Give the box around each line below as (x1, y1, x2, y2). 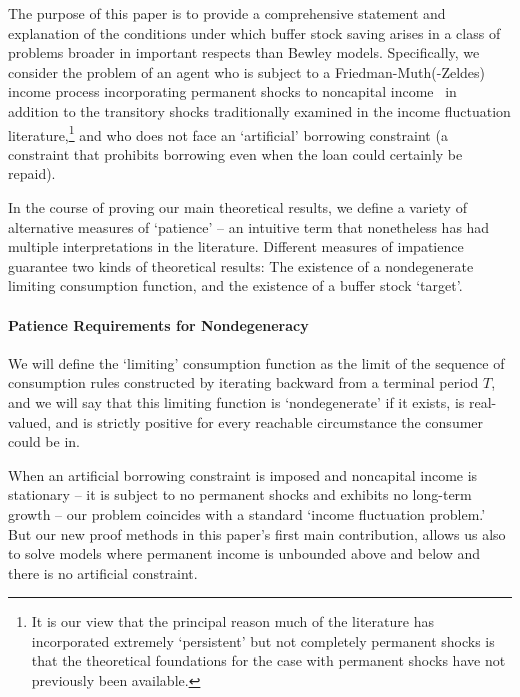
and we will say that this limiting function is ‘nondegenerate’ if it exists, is (8, 391, 465, 412)
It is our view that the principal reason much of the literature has (31, 611, 434, 632)
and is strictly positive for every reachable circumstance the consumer (55, 411, 484, 432)
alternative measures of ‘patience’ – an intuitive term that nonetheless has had (8, 216, 490, 237)
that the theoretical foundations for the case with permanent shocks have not (31, 650, 506, 671)
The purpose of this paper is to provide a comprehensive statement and (8, 3, 446, 23)
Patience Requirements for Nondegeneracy (8, 314, 309, 335)
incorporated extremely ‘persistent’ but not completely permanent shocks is (31, 630, 495, 651)
